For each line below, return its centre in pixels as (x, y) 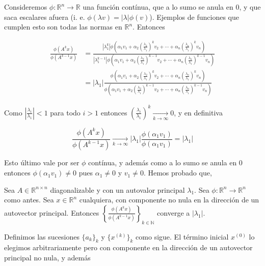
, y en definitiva (198, 112)
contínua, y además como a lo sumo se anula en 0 (165, 162)
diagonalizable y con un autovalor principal (117, 189)
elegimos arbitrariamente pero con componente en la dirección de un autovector (128, 247)
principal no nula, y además (47, 258)
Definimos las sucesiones (42, 236)
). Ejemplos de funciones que (194, 17)
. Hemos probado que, (178, 173)
